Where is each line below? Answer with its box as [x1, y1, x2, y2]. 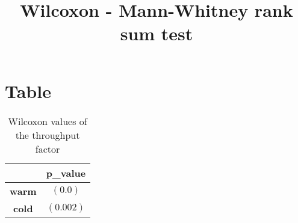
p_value [46, 165, 86, 180]
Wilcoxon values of [8, 114, 87, 128]
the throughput [15, 127, 80, 142]
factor [35, 141, 60, 156]
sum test [120, 21, 193, 46]
